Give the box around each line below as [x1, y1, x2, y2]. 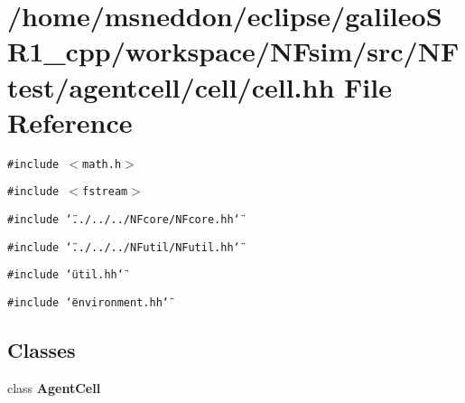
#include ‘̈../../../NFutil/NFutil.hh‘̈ [7, 240, 240, 254]
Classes [7, 336, 76, 364]
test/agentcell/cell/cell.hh [7, 68, 335, 105]
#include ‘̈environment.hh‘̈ [7, 295, 169, 309]
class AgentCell [7, 378, 101, 397]
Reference [7, 103, 133, 140]
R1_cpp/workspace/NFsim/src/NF [7, 33, 460, 70]
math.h [82, 157, 122, 171]
